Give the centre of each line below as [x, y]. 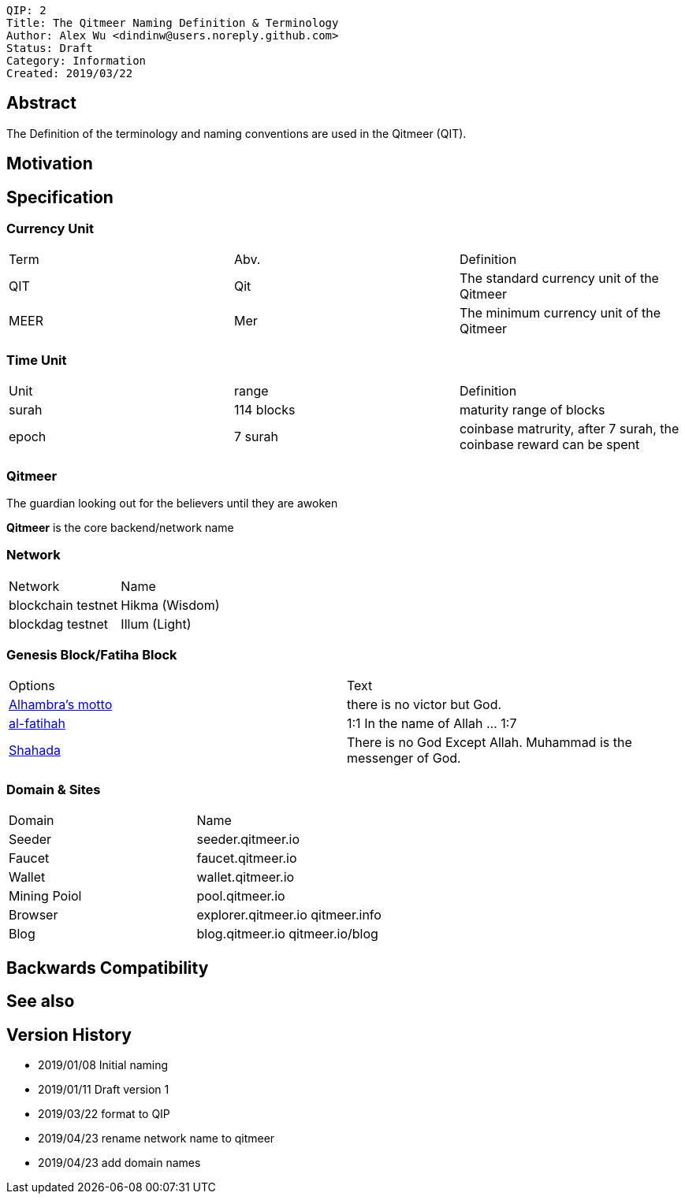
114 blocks [264, 410]
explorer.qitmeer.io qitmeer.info [289, 915]
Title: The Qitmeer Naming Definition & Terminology [173, 23]
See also [41, 1001]
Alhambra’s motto [61, 705]
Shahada [35, 750]
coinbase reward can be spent [549, 445]
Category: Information [76, 61]
